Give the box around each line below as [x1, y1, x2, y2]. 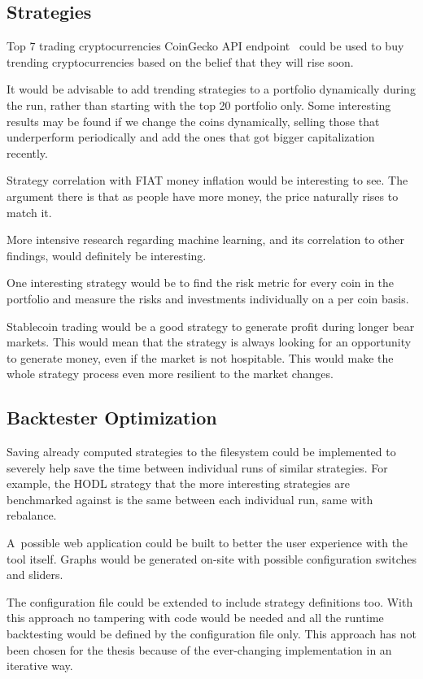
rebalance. [7, 507, 57, 524]
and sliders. [7, 566, 63, 583]
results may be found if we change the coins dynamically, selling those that [7, 112, 380, 129]
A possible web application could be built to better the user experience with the [7, 534, 408, 551]
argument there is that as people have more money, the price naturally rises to [7, 187, 399, 204]
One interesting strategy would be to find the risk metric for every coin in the [7, 274, 395, 291]
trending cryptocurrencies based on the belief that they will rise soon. [7, 53, 354, 70]
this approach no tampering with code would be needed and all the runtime [7, 609, 384, 626]
